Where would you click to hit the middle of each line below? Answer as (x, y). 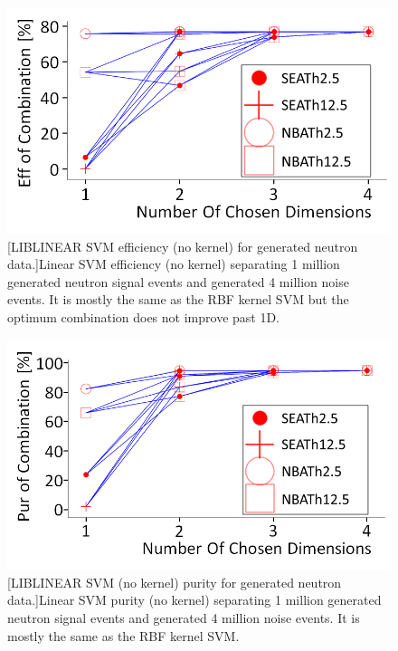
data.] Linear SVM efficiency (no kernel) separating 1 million (174, 264)
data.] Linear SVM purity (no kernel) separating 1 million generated (194, 600)
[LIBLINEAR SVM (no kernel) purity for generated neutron (175, 582)
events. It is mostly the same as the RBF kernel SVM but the (178, 299)
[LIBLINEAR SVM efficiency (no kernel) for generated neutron (183, 246)
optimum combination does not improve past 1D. (143, 317)
